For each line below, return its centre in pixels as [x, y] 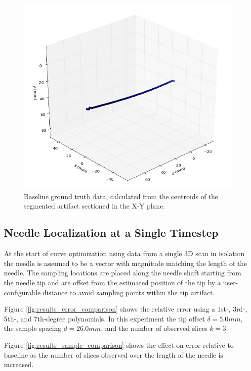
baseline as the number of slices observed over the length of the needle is [114, 354]
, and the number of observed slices [154, 328]
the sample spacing [33, 328]
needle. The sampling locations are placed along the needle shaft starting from [123, 273]
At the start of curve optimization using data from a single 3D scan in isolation [124, 253]
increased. [19, 364]
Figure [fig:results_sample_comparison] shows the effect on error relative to [119, 344]
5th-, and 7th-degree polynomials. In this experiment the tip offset [105, 318]
